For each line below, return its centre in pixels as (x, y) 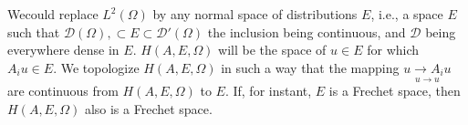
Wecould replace (53, 14)
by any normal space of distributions (255, 14)
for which (393, 50)
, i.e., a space (407, 14)
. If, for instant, (268, 91)
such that (34, 31)
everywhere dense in (63, 50)
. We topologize (96, 67)
